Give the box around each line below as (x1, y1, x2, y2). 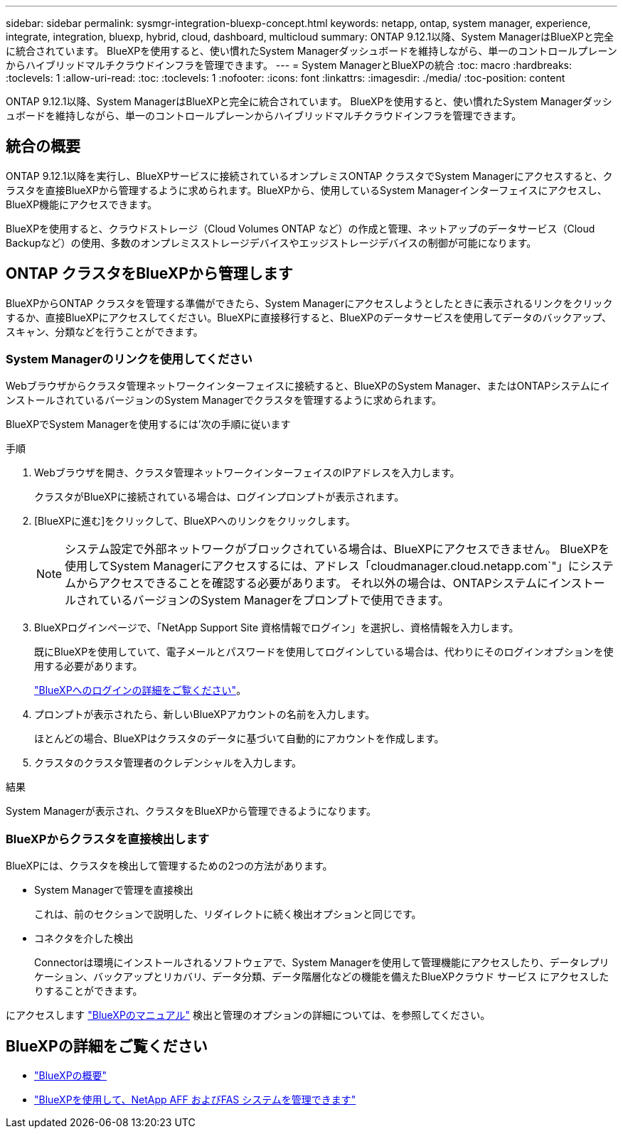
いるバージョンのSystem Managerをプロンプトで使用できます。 (110, 593, 449, 608)
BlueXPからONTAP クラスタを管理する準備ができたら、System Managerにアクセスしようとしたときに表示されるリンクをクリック (6, 296, 613, 309)
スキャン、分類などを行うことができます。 (6, 325, 203, 338)
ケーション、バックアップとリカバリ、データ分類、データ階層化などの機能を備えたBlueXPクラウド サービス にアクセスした (34, 970, 609, 983)
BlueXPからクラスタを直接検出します (6, 831, 210, 846)
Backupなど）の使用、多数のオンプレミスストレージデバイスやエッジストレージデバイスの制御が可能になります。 (6, 236, 537, 249)
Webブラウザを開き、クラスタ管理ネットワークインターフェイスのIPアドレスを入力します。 (34, 466, 460, 479)
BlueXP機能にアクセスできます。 (6, 198, 157, 210)
